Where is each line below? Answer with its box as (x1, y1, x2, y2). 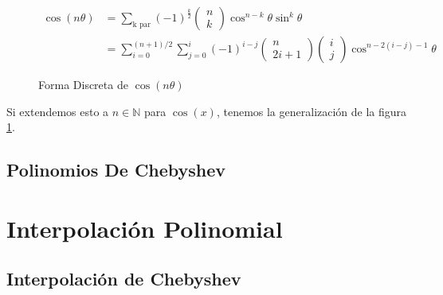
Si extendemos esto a (6, 103, 109, 119)
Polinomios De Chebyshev (6, 157, 226, 182)
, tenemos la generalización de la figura (216, 103, 407, 119)
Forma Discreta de (38, 76, 128, 93)
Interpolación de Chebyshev (6, 266, 241, 291)
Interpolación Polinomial (6, 212, 283, 244)
